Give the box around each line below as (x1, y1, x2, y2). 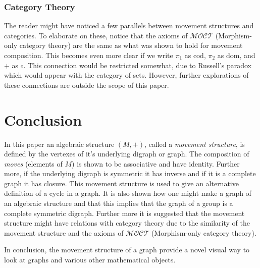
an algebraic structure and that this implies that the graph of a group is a (4, 198, 233, 208)
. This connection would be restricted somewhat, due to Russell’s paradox (23, 60, 252, 70)
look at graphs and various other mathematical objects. (4, 254, 176, 265)
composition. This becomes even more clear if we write (4, 50, 173, 60)
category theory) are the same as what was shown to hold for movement (19, 40, 243, 50)
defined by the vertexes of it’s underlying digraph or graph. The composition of (4, 148, 249, 159)
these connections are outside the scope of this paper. (4, 79, 169, 90)
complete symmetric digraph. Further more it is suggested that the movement (4, 207, 245, 218)
